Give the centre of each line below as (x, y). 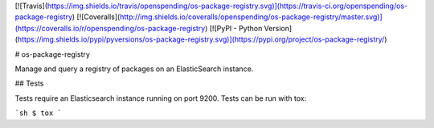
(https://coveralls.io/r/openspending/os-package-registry (110, 28)
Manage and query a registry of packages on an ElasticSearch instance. (134, 69)
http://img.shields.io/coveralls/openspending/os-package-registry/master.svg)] (251, 17)
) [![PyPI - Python (234, 28)
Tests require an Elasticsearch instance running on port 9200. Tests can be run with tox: (161, 98)
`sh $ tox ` (38, 113)
